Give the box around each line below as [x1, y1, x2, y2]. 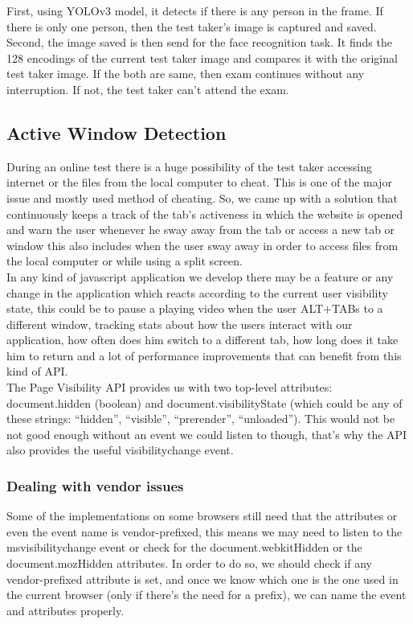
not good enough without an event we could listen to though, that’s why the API [6, 425, 407, 442]
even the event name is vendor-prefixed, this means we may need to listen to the [6, 523, 403, 540]
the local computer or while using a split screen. [6, 252, 243, 269]
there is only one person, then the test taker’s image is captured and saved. [6, 18, 377, 35]
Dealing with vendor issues [6, 475, 184, 495]
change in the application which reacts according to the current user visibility [6, 284, 388, 301]
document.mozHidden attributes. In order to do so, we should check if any [6, 555, 372, 572]
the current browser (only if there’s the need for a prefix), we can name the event [6, 586, 407, 603]
